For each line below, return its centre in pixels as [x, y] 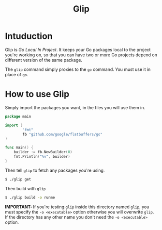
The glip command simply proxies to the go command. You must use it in [78, 69]
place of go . [16, 74]
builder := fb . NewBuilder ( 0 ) [43, 152]
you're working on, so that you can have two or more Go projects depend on [81, 55]
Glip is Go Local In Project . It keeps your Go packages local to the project [78, 49]
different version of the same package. [44, 60]
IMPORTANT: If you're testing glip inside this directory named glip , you [77, 207]
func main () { [19, 148]
